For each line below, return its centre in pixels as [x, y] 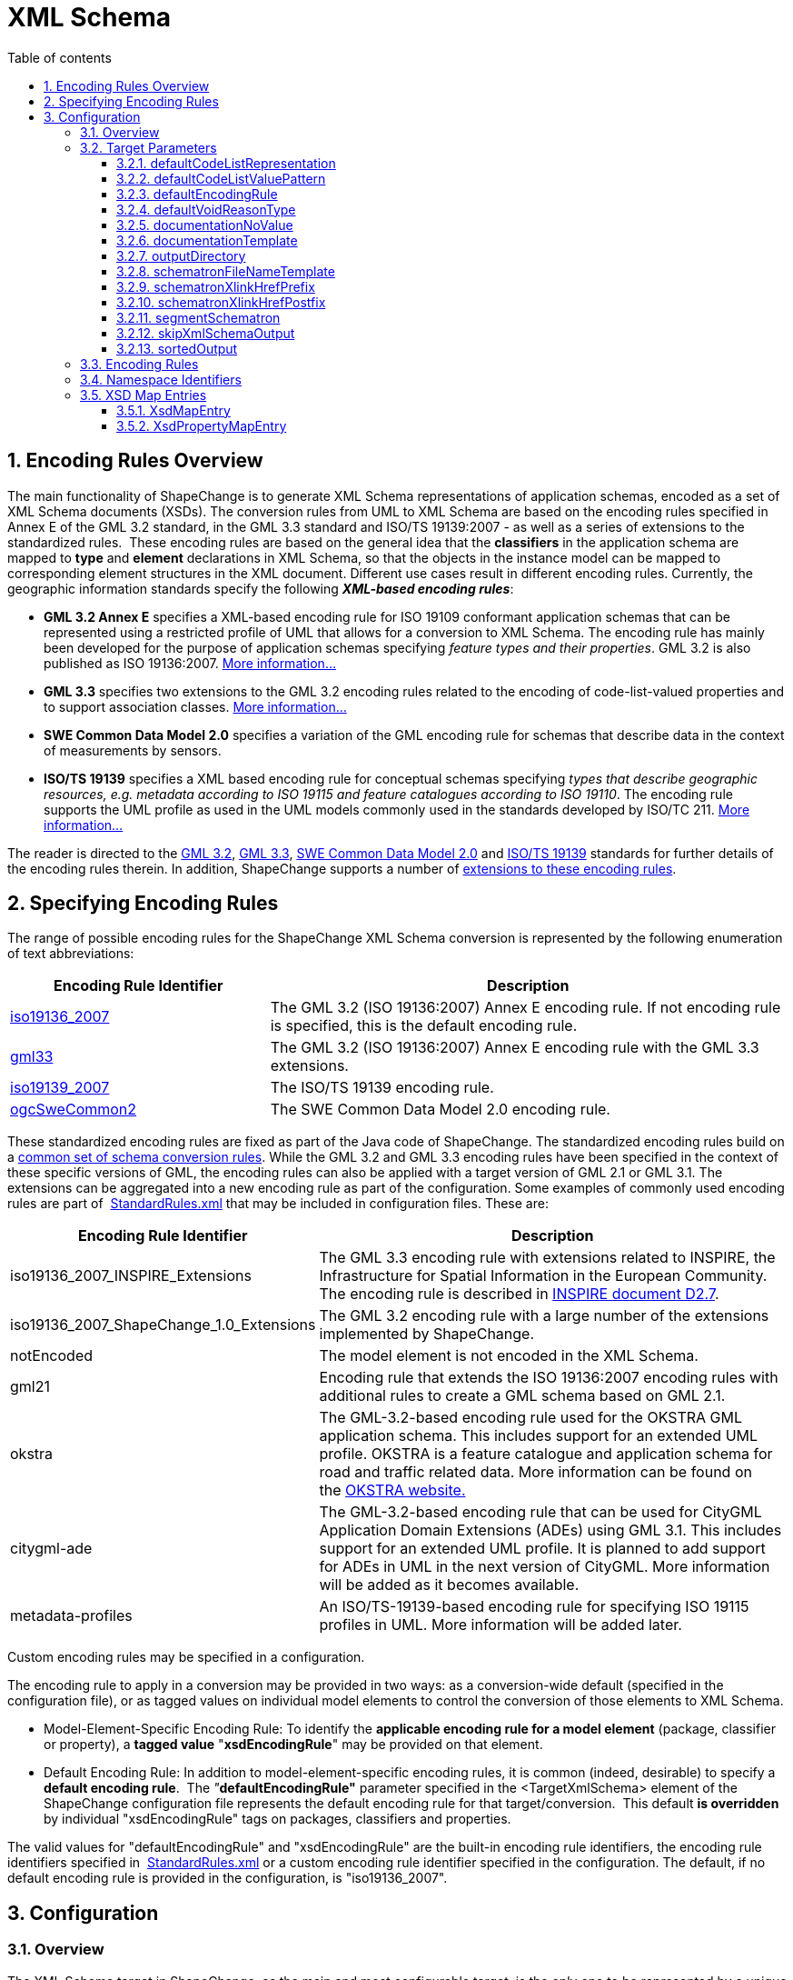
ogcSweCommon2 [74, 1110]
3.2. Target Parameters [149, 147]
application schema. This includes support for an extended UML [539, 1436]
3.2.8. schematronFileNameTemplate [226, 271]
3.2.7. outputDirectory [181, 255]
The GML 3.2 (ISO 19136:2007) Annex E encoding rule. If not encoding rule [525, 1008]
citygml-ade [51, 1549]
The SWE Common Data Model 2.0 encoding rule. [440, 1110]
